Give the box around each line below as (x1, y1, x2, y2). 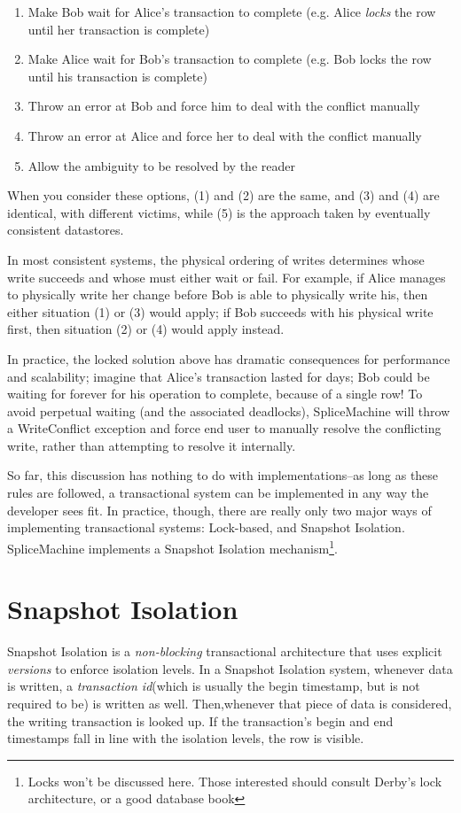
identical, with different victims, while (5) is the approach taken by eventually (7, 203, 431, 221)
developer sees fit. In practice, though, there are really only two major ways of (7, 500, 432, 519)
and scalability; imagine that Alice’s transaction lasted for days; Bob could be (7, 367, 430, 385)
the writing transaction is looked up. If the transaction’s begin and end (7, 711, 394, 730)
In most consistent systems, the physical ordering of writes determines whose (7, 250, 425, 268)
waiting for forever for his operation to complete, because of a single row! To (7, 384, 423, 403)
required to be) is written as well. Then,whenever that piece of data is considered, (7, 694, 452, 712)
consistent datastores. (7, 221, 124, 239)
